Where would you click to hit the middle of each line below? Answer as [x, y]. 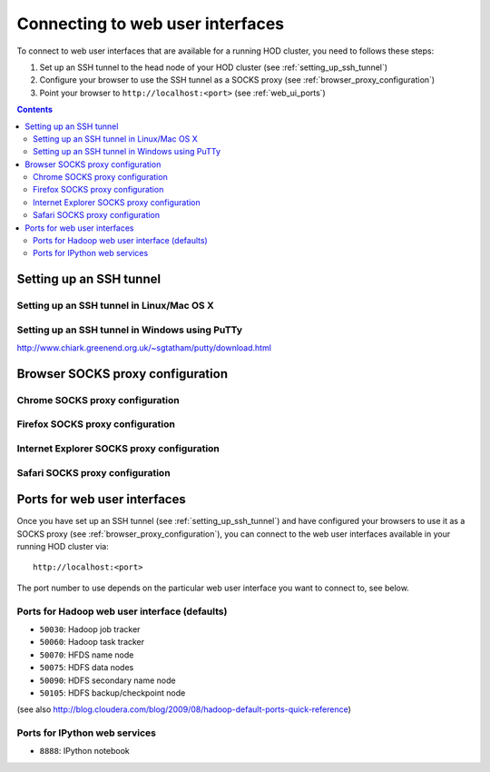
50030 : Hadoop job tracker [90, 629]
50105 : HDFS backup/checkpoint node [113, 693]
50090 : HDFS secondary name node [108, 680]
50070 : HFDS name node [87, 655]
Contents [35, 110]
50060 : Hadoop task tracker [92, 642]
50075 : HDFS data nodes [87, 668]
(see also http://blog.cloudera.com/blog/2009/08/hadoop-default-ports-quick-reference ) [184, 709]
